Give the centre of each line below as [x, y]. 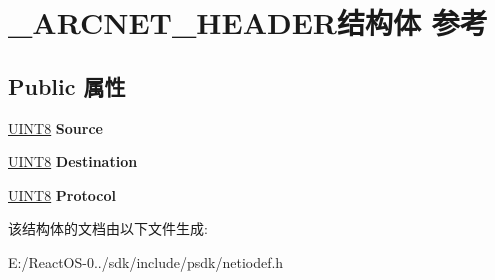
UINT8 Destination [73, 161]
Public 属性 [67, 85]
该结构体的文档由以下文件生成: [108, 228]
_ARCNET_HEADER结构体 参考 [248, 22]
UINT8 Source [55, 127]
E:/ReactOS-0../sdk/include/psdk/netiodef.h [146, 261]
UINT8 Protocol [62, 194]
